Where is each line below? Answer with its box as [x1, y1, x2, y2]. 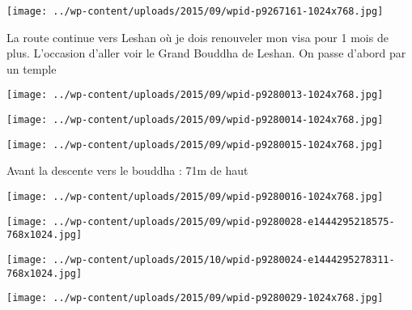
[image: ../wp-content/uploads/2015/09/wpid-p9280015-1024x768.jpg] [6, 138, 384, 151]
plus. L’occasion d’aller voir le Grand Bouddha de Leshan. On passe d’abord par [6, 45, 406, 62]
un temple [6, 60, 57, 77]
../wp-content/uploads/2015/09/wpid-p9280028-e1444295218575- [53, 215, 395, 227]
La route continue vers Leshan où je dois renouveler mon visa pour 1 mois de [6, 28, 389, 45]
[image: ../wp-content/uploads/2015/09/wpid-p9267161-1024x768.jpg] [6, 6, 384, 17]
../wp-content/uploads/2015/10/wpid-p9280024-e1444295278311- [53, 253, 395, 265]
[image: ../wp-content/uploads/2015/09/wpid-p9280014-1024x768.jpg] [6, 114, 384, 126]
